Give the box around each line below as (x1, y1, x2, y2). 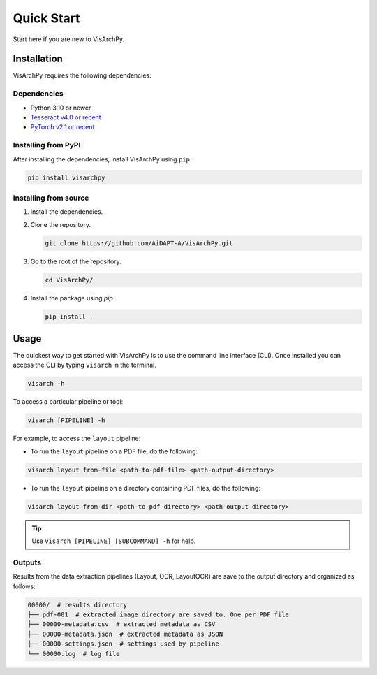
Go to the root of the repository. (30, 257, 121, 266)
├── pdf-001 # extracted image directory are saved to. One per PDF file (27, 611, 290, 618)
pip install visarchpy (27, 173, 105, 182)
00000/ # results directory (27, 601, 128, 609)
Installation (13, 53, 63, 65)
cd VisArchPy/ (45, 276, 94, 284)
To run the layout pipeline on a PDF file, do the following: (30, 447, 198, 456)
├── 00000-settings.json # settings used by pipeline (27, 640, 219, 648)
